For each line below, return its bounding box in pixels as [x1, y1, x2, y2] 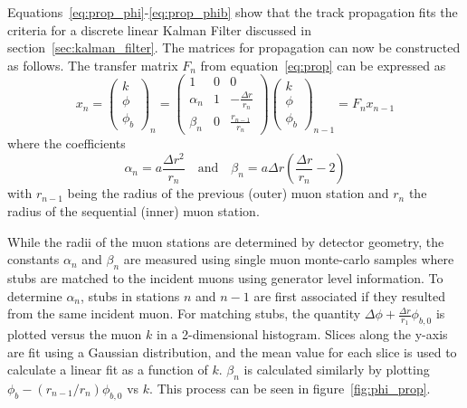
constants [7, 250, 60, 269]
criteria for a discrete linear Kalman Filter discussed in [7, 20, 311, 39]
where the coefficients [7, 134, 126, 153]
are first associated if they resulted [253, 286, 445, 305]
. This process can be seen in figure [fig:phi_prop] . [149, 378, 431, 397]
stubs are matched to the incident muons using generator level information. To [7, 268, 443, 287]
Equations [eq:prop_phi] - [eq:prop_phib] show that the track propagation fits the [7, 3, 458, 21]
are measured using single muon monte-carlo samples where [123, 250, 454, 269]
